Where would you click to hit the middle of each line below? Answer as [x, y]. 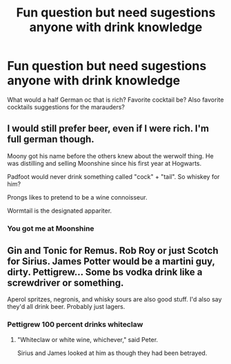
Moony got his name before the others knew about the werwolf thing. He [110, 156]
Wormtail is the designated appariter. [60, 211]
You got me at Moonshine [51, 228]
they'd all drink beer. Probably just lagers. [66, 307]
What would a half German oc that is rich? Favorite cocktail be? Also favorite [115, 99]
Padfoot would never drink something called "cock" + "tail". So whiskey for [113, 176]
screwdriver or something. [66, 283]
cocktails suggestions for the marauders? [66, 107]
